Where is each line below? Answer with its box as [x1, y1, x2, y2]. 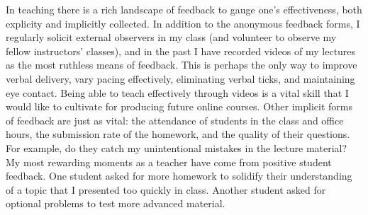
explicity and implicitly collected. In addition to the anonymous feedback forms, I [6, 16, 360, 30]
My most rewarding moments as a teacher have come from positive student [6, 154, 332, 169]
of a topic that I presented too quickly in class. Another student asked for [6, 182, 326, 197]
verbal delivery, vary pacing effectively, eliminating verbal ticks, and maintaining [6, 71, 355, 86]
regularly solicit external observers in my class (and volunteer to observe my [6, 30, 337, 45]
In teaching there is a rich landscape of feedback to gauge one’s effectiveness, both [6, 2, 362, 16]
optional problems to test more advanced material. [6, 196, 225, 211]
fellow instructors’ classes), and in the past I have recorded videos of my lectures [6, 43, 356, 58]
